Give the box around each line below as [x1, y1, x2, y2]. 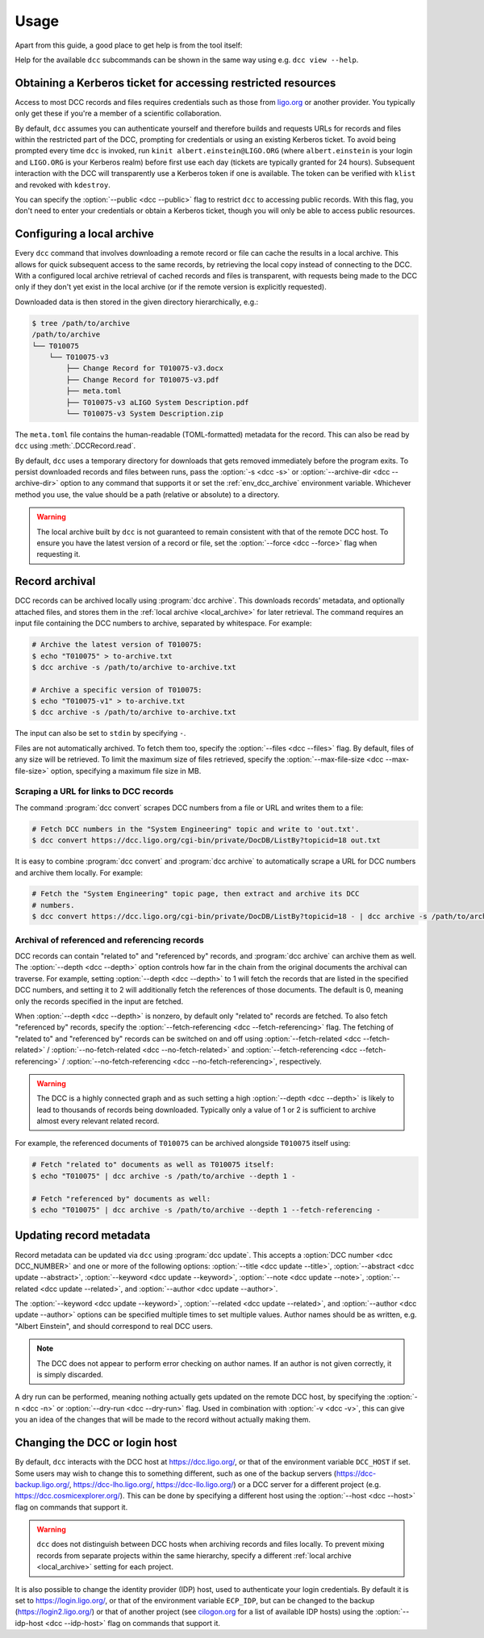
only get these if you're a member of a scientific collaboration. [15, 109, 222, 119]
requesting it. [36, 549, 81, 559]
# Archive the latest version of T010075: [31, 640, 202, 650]
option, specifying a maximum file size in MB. [50, 766, 202, 775]
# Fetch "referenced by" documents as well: [31, 1194, 211, 1203]
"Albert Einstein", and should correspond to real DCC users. [15, 1321, 213, 1331]
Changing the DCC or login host [15, 1436, 177, 1450]
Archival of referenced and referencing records [15, 934, 205, 946]
